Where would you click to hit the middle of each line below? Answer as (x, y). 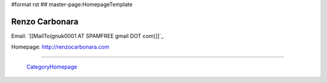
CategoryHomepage (52, 67)
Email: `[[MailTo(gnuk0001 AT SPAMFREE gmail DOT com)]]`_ (87, 35)
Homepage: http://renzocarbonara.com (60, 47)
